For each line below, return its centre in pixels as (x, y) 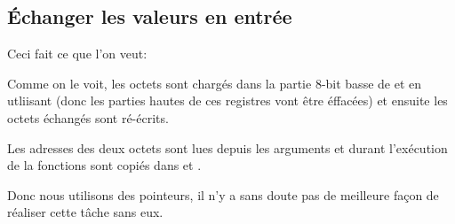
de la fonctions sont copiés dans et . (104, 165)
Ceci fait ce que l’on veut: (77, 54)
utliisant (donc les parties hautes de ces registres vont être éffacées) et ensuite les (227, 100)
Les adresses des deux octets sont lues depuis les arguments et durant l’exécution (227, 147)
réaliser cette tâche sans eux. (85, 212)
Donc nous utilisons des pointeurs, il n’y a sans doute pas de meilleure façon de (223, 194)
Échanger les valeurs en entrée (150, 16)
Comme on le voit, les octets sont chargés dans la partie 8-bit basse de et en (215, 83)
